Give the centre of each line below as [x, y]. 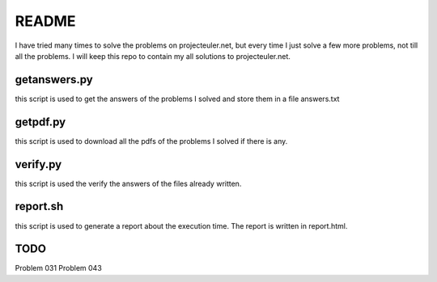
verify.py [38, 164]
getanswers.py [54, 80]
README [45, 21]
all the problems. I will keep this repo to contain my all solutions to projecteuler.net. [153, 56]
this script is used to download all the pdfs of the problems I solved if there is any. [151, 141]
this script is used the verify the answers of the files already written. [128, 183]
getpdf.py [40, 122]
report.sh [39, 206]
